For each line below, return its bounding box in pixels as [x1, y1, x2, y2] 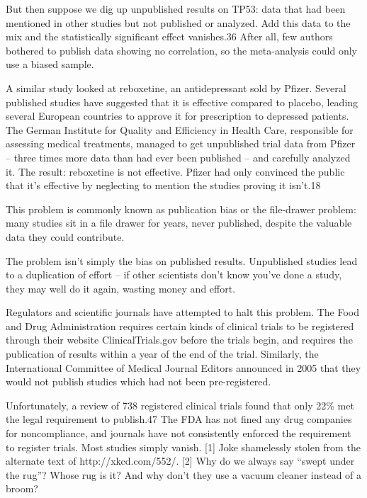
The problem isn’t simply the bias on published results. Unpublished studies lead [6, 253, 358, 268]
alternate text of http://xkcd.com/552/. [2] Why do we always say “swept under [6, 453, 355, 468]
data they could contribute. [6, 229, 125, 244]
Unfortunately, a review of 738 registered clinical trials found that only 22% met [6, 397, 354, 412]
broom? [6, 481, 38, 496]
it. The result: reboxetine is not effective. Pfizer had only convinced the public [6, 164, 345, 179]
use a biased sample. [6, 57, 94, 72]
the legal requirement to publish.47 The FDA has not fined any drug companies [6, 412, 352, 426]
